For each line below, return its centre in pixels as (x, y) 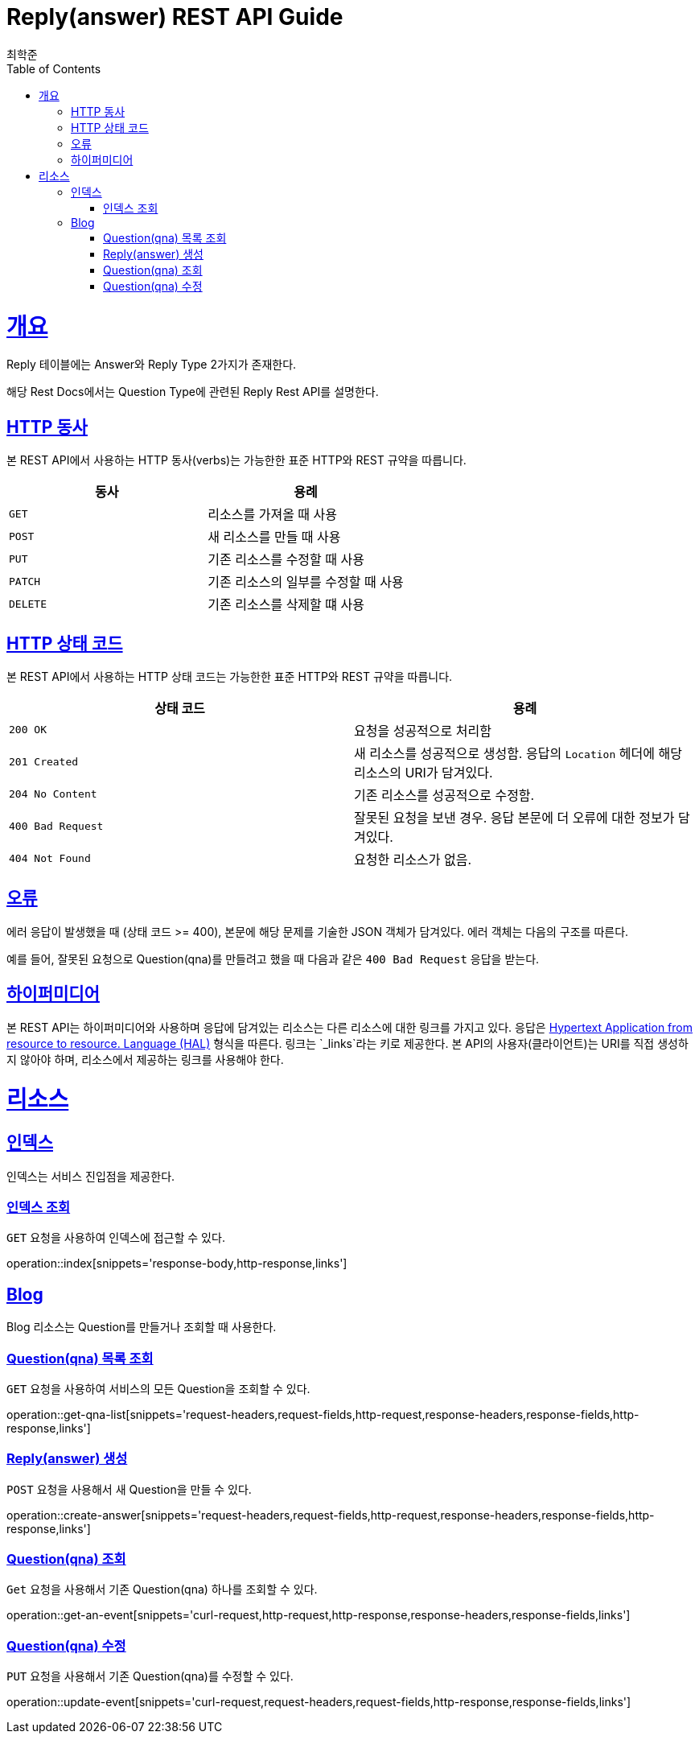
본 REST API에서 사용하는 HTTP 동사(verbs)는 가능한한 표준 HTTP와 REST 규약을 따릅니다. (236, 460)
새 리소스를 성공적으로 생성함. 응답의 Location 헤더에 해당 (518, 753)
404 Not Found (50, 859)
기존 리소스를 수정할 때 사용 (286, 560)
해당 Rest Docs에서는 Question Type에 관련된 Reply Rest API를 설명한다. (193, 392)
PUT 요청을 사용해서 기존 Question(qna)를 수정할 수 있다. (150, 1676)
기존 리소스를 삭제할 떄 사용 (286, 605)
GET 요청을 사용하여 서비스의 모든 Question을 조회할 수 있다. (158, 1388)
